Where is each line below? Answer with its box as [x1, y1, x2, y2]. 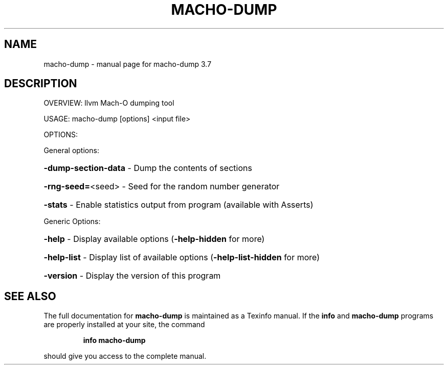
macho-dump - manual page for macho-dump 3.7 [43, 59, 212, 68]
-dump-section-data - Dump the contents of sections [43, 163, 252, 174]
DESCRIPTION [4, 77, 77, 90]
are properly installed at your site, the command [43, 320, 205, 329]
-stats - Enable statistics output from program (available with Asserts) [43, 200, 313, 210]
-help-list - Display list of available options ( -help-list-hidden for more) [43, 252, 320, 263]
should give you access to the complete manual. [43, 352, 207, 361]
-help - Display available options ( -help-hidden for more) [43, 234, 265, 244]
